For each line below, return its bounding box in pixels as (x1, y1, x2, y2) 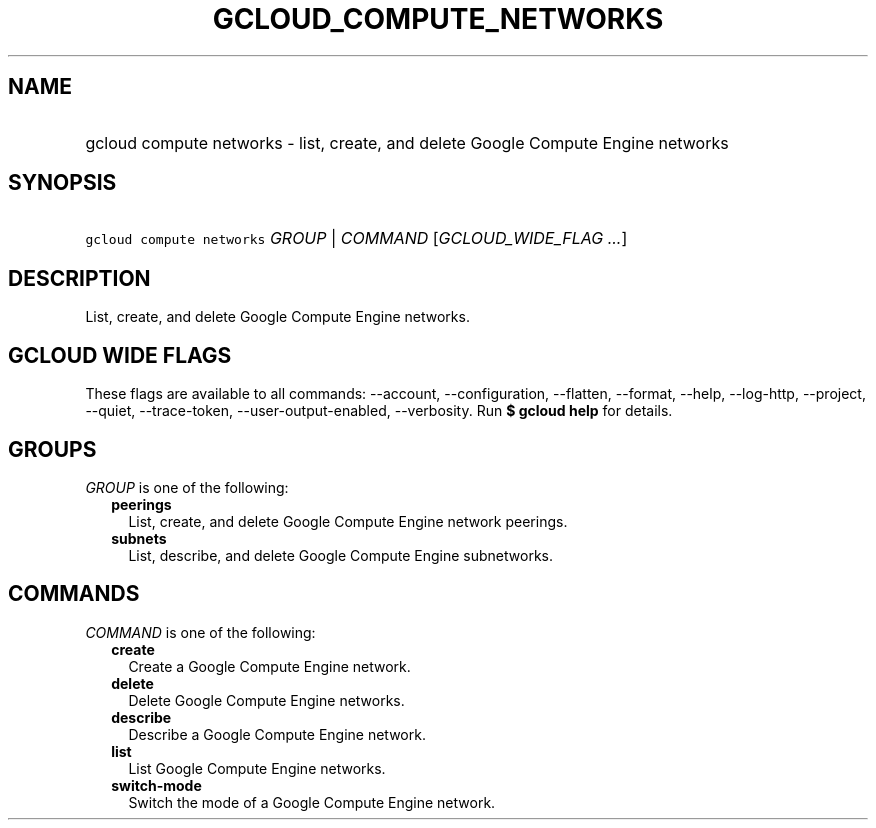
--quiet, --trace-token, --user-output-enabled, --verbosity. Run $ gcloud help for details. (85, 402, 673, 420)
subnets (111, 529, 167, 547)
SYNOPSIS (8, 170, 117, 196)
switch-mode (111, 776, 202, 794)
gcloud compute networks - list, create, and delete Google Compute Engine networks (85, 132, 729, 153)
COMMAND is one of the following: (85, 623, 316, 641)
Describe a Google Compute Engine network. (128, 725, 426, 743)
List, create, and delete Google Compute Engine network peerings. (128, 512, 568, 530)
